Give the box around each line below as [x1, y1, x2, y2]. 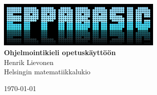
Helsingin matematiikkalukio [4, 66, 91, 77]
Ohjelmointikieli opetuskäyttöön [4, 47, 116, 58]
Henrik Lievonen [4, 57, 54, 67]
